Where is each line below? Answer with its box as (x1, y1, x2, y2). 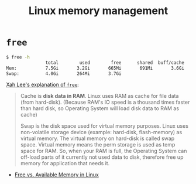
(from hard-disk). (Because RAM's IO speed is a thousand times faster (20, 98, 190, 106)
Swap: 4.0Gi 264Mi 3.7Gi (6, 70, 122, 77)
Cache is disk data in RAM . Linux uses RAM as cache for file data (20, 93, 179, 100)
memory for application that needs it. (20, 160, 110, 167)
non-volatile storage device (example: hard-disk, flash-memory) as (20, 129, 183, 136)
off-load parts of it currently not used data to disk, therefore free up (20, 154, 184, 161)
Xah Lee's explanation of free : (6, 81, 79, 88)
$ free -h (6, 54, 30, 60)
